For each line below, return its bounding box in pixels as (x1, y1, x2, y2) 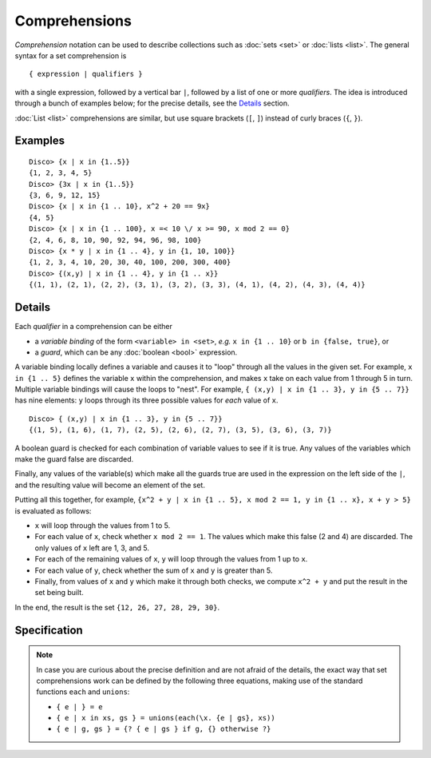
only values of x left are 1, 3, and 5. (34, 543, 149, 553)
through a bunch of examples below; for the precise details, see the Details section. (14, 98, 291, 108)
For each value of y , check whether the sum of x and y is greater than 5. (34, 566, 273, 575)
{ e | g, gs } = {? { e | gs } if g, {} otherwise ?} (56, 724, 271, 734)
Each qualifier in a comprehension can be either (14, 322, 173, 331)
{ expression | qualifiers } (29, 69, 143, 79)
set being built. (34, 588, 84, 597)
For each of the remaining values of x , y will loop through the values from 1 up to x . (34, 554, 308, 564)
